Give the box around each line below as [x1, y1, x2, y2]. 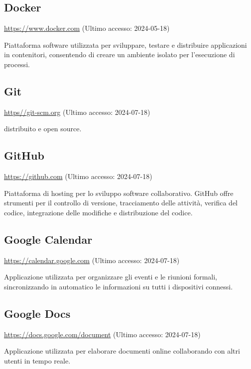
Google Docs [4, 305, 71, 321]
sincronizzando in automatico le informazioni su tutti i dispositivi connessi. [4, 281, 233, 291]
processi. [4, 59, 30, 69]
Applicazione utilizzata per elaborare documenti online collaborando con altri [4, 346, 240, 356]
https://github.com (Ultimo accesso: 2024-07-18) [4, 171, 152, 182]
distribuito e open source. [4, 123, 82, 134]
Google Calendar [4, 231, 93, 247]
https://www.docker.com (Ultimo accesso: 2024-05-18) [4, 23, 170, 33]
